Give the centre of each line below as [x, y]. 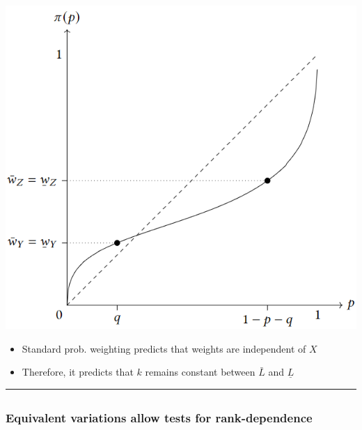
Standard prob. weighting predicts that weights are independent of [164, 348]
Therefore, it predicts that [78, 372]
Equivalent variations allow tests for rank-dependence [159, 418]
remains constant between [200, 372]
